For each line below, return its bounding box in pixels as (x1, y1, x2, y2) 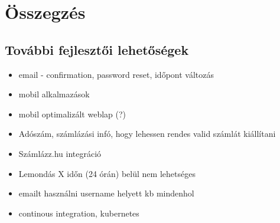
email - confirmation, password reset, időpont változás (18, 68, 214, 80)
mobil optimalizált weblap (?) (18, 107, 126, 120)
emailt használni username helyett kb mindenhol (18, 187, 194, 199)
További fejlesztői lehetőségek (5, 40, 189, 58)
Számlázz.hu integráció (18, 147, 102, 159)
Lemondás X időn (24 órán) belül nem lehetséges (18, 167, 196, 179)
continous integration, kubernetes (18, 206, 139, 219)
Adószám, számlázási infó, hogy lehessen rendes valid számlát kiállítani (18, 127, 276, 140)
